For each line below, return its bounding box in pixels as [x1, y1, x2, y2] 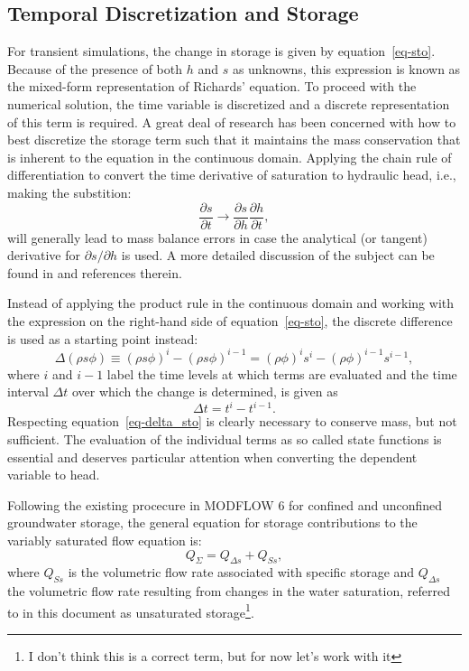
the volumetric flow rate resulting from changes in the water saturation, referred [7, 582, 450, 601]
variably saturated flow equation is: [7, 530, 202, 549]
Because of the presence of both [7, 59, 183, 78]
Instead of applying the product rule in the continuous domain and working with [7, 294, 455, 312]
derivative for [7, 246, 80, 265]
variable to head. [7, 465, 100, 484]
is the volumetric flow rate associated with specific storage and [68, 563, 415, 582]
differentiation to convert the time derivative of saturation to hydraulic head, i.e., [7, 165, 456, 184]
